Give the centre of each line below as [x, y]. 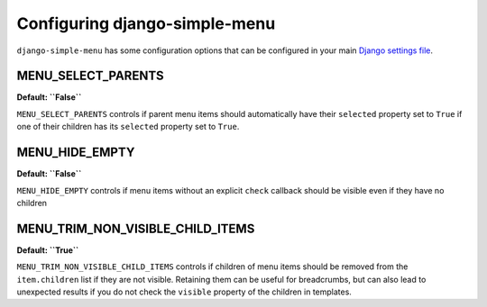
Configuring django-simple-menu [146, 23]
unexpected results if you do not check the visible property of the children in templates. [184, 292]
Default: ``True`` [48, 250]
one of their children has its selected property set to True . [128, 127]
